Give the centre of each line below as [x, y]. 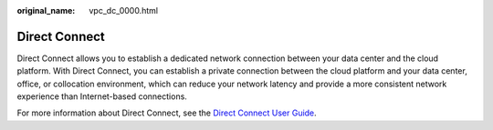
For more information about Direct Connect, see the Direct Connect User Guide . [167, 113]
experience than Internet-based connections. [102, 96]
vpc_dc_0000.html [124, 10]
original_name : [46, 10]
